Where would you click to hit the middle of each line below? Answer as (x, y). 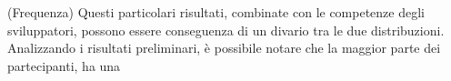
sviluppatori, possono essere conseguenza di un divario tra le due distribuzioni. (226, 30)
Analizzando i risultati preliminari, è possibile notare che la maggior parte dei (224, 48)
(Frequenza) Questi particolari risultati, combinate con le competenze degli (216, 12)
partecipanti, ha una (64, 65)
